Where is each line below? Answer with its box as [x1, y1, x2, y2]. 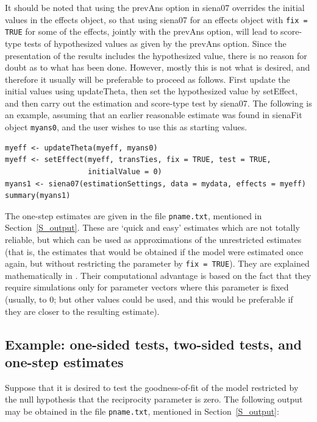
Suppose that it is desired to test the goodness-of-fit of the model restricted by [5, 381, 299, 393]
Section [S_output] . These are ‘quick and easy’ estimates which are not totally [5, 221, 300, 234]
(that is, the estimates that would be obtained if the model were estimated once [5, 245, 304, 258]
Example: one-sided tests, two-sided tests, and [5, 334, 302, 353]
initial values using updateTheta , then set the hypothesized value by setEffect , [5, 85, 298, 97]
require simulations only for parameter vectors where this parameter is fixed [5, 281, 289, 294]
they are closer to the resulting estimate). [5, 304, 160, 317]
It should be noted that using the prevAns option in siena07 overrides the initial [5, 1, 305, 13]
